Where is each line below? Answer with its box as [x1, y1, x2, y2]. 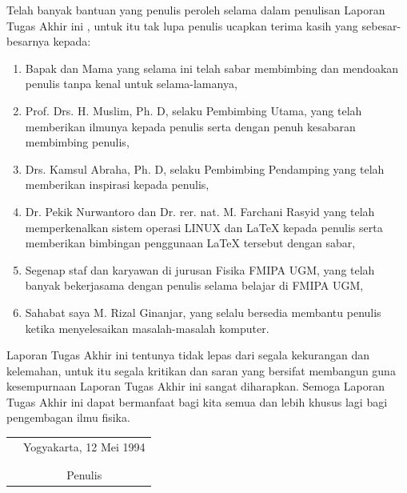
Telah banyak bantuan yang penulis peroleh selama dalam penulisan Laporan [6, 2, 385, 18]
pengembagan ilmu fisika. [6, 409, 130, 426]
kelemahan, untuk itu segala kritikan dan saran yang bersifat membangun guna [6, 362, 396, 379]
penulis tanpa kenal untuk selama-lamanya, [25, 75, 237, 92]
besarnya [6, 33, 50, 50]
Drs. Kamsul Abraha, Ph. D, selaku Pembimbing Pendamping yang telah [25, 160, 385, 177]
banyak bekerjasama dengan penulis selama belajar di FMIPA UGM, [25, 277, 364, 294]
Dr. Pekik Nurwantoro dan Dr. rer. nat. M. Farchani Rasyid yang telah [25, 202, 375, 219]
